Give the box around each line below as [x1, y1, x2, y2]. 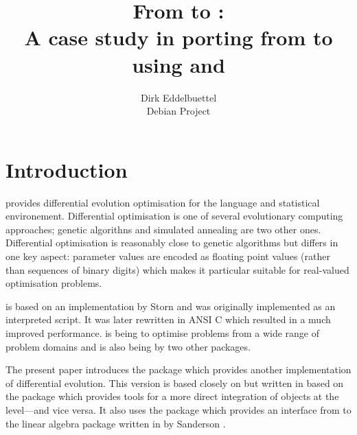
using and [132, 50, 225, 78]
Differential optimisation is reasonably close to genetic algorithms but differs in [5, 235, 338, 250]
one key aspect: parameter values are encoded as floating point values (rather [5, 249, 330, 263]
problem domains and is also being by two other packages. [5, 339, 251, 353]
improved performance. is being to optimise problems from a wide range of [5, 325, 320, 340]
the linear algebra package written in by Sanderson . [5, 416, 226, 430]
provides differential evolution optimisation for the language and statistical [5, 195, 320, 209]
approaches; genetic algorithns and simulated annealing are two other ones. [5, 222, 321, 236]
